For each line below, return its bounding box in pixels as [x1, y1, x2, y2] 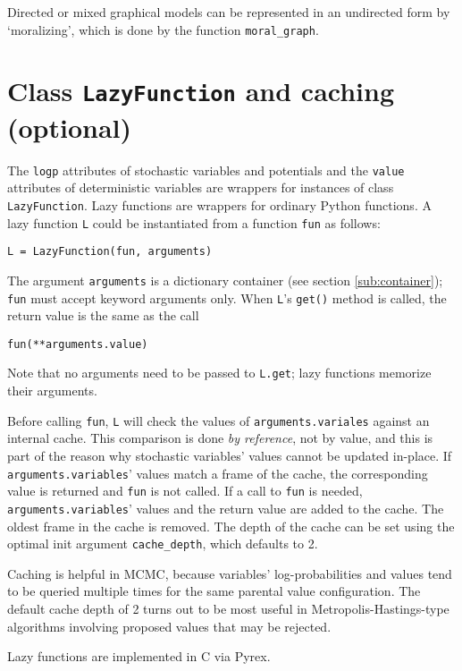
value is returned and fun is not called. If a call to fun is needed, [7, 481, 363, 500]
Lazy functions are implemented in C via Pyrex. [7, 647, 271, 666]
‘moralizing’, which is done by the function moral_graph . [7, 20, 319, 38]
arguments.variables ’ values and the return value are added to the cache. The [7, 498, 444, 517]
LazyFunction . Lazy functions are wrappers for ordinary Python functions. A [7, 195, 432, 214]
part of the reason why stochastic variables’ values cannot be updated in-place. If [7, 446, 452, 464]
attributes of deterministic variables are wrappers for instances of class [7, 178, 394, 197]
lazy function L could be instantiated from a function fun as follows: [7, 213, 381, 232]
